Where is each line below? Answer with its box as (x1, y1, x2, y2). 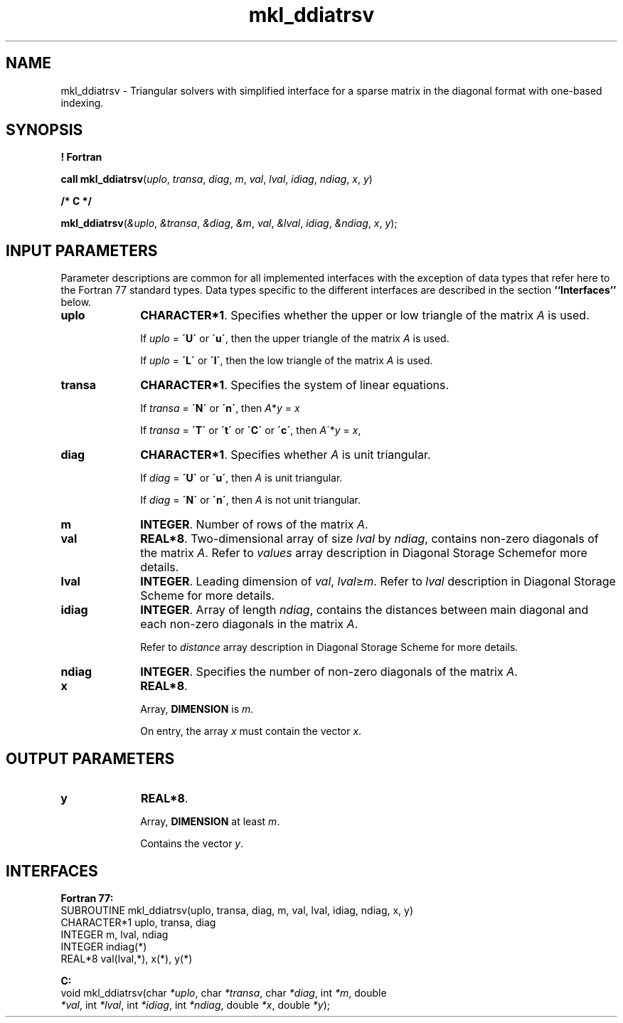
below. (60, 296, 92, 309)
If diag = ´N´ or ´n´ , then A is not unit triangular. (140, 494, 361, 507)
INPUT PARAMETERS (6, 241, 158, 260)
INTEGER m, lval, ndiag (60, 928, 169, 940)
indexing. (60, 96, 104, 109)
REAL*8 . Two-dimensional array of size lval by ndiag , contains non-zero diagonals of (140, 531, 599, 546)
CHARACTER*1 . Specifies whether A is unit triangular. (140, 447, 431, 462)
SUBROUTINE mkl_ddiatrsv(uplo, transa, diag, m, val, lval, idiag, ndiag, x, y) (60, 903, 414, 916)
